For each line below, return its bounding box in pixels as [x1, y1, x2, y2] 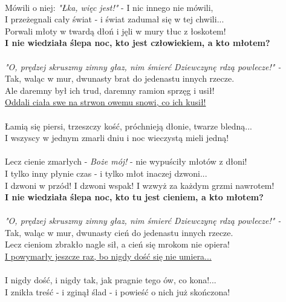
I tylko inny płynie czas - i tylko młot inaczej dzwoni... [5, 166, 207, 179]
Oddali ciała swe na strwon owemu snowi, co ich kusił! [5, 96, 206, 108]
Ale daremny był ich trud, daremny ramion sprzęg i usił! [5, 84, 215, 96]
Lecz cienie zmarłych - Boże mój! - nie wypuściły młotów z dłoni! [5, 155, 247, 168]
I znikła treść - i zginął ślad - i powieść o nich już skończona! [5, 285, 230, 298]
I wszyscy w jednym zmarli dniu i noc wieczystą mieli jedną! [5, 131, 229, 144]
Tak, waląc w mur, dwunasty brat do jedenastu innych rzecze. [5, 72, 235, 85]
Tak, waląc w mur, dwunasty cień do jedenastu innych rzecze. [5, 226, 233, 238]
